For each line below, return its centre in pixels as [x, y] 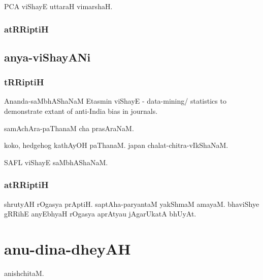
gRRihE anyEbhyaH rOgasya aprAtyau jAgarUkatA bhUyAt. [100, 214]
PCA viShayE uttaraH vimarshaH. [58, 6]
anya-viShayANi [47, 57]
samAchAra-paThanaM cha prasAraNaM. [69, 128]
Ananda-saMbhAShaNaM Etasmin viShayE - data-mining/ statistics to [115, 101]
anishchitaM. [24, 273]
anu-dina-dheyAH [68, 248]
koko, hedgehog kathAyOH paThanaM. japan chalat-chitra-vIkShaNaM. [116, 145]
